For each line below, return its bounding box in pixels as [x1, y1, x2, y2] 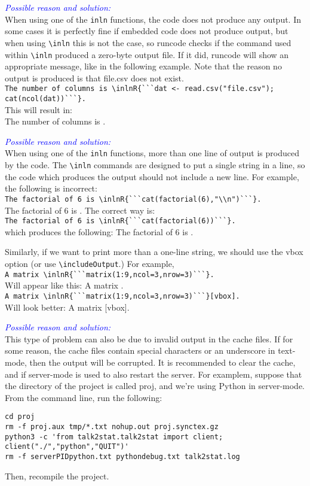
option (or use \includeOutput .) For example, [5, 257, 174, 270]
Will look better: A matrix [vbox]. [5, 300, 130, 313]
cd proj [5, 412, 35, 421]
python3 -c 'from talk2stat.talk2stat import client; [5, 432, 223, 441]
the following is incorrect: [5, 182, 97, 195]
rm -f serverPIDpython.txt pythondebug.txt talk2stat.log [5, 452, 240, 461]
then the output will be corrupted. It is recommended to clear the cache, [29, 356, 296, 368]
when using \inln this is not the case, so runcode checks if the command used [5, 36, 291, 48]
